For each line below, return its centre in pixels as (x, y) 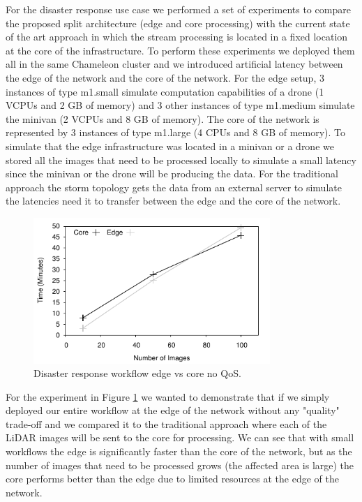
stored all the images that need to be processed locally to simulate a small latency (181, 160)
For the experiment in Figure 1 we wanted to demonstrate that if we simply (168, 396)
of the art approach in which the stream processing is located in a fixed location (177, 37)
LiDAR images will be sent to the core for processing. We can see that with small (180, 437)
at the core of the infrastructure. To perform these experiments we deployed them (180, 50)
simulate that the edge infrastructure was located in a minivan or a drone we (170, 146)
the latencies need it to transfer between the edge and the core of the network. (173, 201)
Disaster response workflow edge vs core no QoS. (137, 373)
